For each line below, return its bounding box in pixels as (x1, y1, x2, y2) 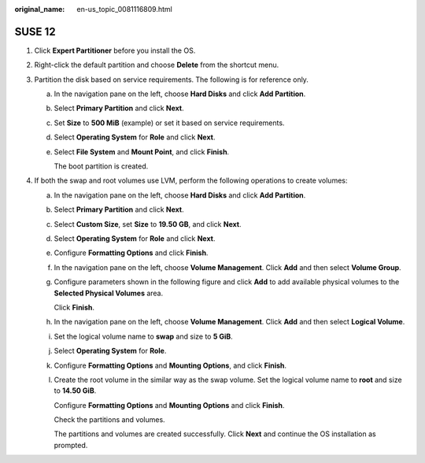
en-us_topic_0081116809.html (76, 5, 172, 13)
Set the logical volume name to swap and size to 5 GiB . (54, 332, 234, 341)
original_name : (14, 5, 65, 13)
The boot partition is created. (54, 161, 149, 171)
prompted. (54, 440, 88, 450)
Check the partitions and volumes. (54, 415, 165, 424)
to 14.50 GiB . (54, 386, 97, 395)
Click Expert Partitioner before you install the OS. (34, 46, 196, 55)
